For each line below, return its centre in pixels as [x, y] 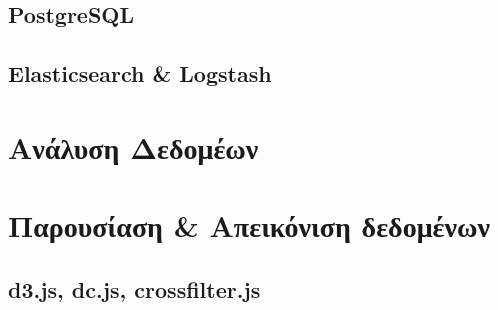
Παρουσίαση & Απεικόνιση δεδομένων [249, 225]
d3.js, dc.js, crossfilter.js [134, 288]
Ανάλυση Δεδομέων [133, 146]
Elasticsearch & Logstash [140, 73]
